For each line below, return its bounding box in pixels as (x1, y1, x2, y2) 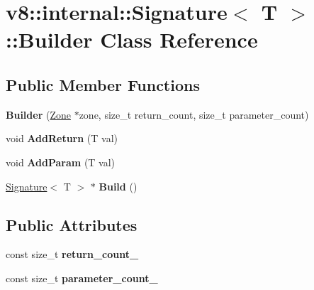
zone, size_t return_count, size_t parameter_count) (79, 107, 309, 122)
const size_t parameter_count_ (6, 270, 158, 285)
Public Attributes (6, 213, 138, 235)
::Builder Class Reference (6, 25, 258, 54)
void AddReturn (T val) (6, 131, 118, 146)
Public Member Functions (6, 73, 200, 95)
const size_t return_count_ (6, 247, 139, 262)
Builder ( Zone (6, 107, 71, 122)
